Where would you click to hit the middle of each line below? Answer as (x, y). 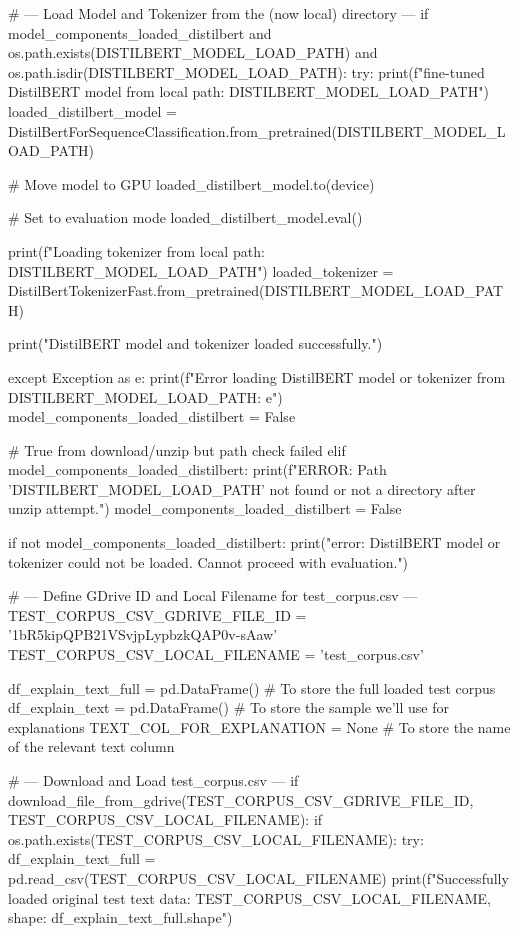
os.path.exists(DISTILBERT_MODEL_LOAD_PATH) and (193, 52)
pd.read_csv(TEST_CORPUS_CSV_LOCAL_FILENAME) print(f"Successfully (258, 877)
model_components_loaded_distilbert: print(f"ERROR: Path (197, 469)
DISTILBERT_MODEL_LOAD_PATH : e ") (145, 396)
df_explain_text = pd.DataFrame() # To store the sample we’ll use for (228, 707)
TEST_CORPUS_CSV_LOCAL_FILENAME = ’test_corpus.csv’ (216, 654)
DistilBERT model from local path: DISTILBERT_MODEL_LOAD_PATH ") (248, 91)
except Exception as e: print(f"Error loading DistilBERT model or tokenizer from (257, 376)
